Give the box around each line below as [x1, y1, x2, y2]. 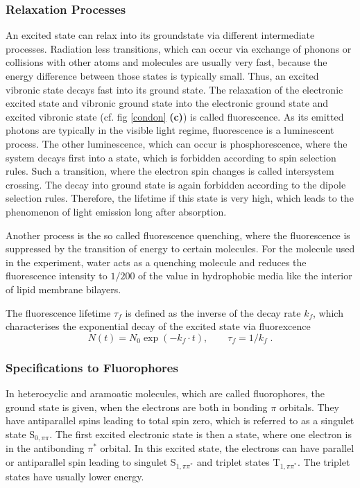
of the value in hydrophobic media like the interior [138, 268, 352, 283]
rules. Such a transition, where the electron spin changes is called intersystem [6, 164, 334, 178]
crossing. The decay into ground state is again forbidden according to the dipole [6, 177, 346, 191]
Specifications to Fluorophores [6, 358, 178, 376]
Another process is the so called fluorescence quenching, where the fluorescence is [6, 227, 350, 242]
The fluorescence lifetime [6, 305, 111, 320]
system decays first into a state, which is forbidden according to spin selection [6, 150, 336, 164]
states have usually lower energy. [6, 469, 144, 483]
